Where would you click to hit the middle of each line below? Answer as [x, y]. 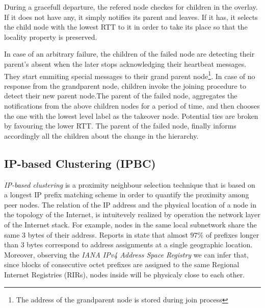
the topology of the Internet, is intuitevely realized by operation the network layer [132, 214]
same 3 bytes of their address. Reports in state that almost [96, 234]
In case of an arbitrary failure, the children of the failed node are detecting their [129, 54]
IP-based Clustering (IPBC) [80, 163]
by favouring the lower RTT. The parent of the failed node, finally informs [120, 126]
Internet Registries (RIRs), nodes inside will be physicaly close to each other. [125, 274]
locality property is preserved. [51, 36]
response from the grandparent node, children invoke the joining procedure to [125, 85]
